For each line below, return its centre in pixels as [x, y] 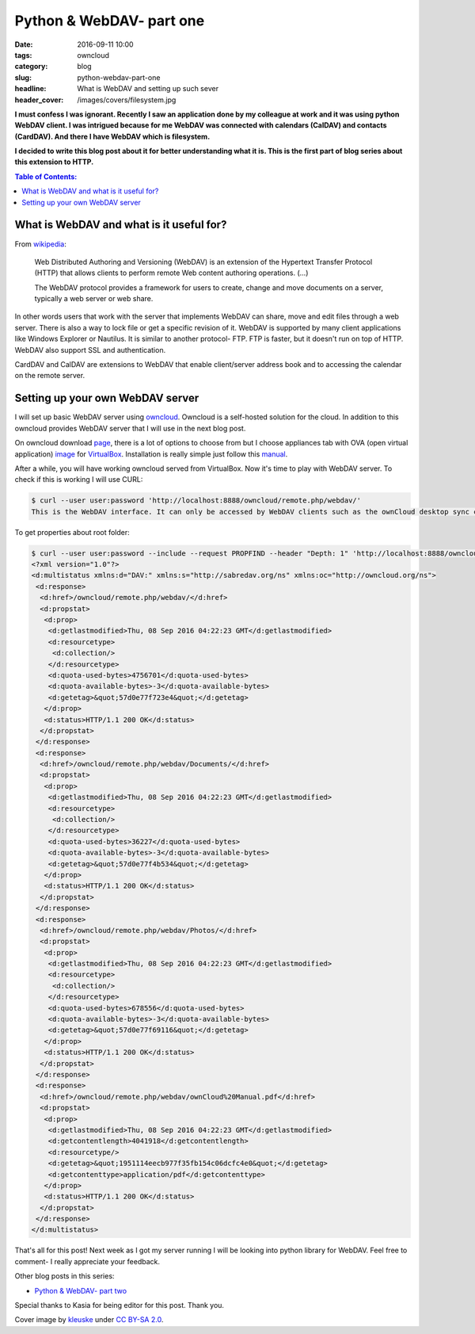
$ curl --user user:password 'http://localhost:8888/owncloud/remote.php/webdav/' [196, 501]
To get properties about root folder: [72, 532]
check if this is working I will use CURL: [79, 480]
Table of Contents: [46, 176]
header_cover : [39, 100]
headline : [30, 89]
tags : [23, 55]
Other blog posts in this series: [65, 1276]
